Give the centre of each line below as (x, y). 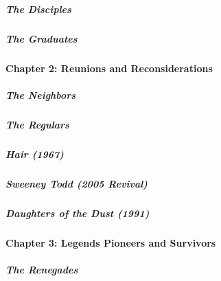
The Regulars (37, 124)
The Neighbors (41, 94)
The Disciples (38, 9)
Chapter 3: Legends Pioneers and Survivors (111, 242)
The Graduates (42, 38)
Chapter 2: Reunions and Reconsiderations (109, 68)
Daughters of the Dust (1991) (78, 213)
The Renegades (42, 269)
